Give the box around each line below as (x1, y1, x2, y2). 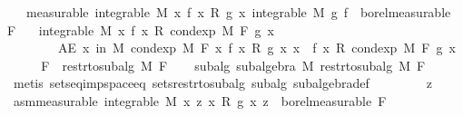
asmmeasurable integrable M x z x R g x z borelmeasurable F (13, 91, 387, 110)
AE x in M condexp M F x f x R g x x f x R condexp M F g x (57, 38, 456, 57)
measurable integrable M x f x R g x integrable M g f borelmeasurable (25, 3, 451, 21)
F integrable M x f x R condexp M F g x (7, 20, 274, 39)
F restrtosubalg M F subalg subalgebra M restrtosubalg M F (41, 55, 426, 74)
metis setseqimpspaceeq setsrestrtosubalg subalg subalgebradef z (13, 73, 432, 92)
